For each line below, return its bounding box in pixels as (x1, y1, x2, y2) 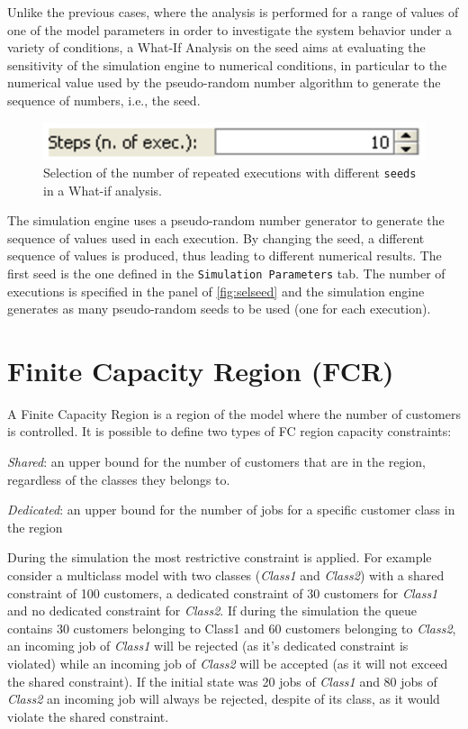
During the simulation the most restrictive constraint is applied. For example (7, 548, 432, 567)
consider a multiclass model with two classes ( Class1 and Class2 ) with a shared (7, 566, 445, 585)
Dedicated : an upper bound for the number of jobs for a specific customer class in (7, 500, 455, 519)
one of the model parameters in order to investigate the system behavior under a (7, 20, 453, 39)
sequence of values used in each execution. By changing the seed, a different (7, 228, 425, 247)
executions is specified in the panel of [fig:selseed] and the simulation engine (7, 281, 425, 300)
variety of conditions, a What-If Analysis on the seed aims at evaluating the (7, 38, 426, 57)
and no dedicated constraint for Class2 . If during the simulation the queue (7, 601, 418, 620)
